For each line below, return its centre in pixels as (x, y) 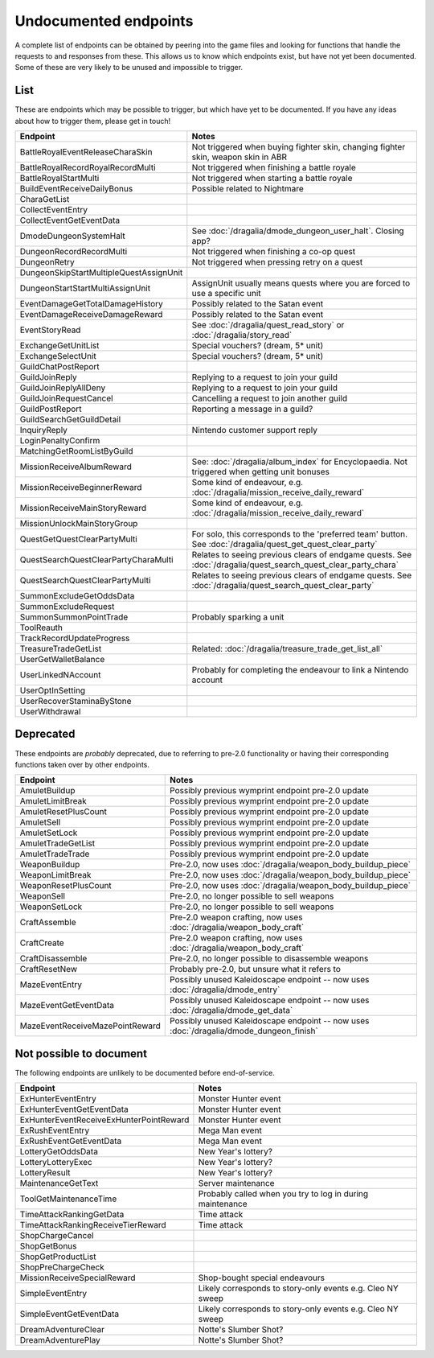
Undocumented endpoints (104, 21)
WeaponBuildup (50, 865)
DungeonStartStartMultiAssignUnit (85, 288)
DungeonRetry (47, 262)
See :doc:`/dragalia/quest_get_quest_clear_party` (285, 545)
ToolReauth (41, 628)
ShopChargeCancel (57, 1236)
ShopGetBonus (48, 1246)
